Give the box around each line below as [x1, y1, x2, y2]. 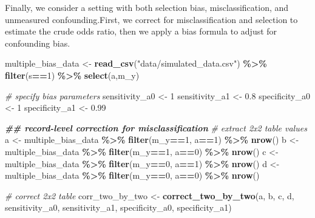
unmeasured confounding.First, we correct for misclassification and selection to [5, 13, 298, 25]
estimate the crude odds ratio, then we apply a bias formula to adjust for [5, 25, 277, 38]
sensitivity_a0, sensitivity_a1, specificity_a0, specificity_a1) [5, 201, 232, 214]
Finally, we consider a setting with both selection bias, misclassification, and [5, 1, 289, 13]
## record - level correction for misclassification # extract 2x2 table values [5, 121, 307, 134]
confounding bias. [5, 36, 70, 49]
